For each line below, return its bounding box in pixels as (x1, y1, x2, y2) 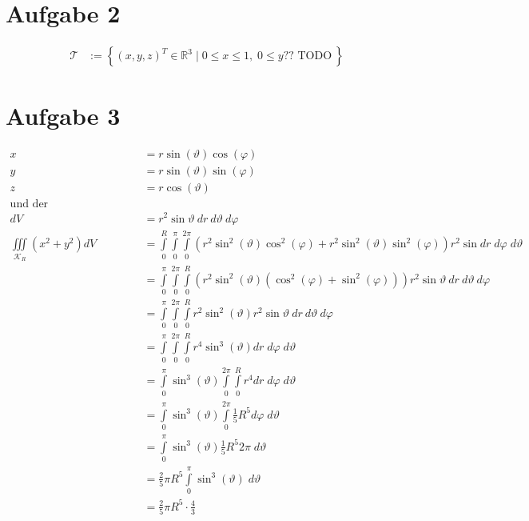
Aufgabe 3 (6, 99, 121, 132)
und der (10, 198, 49, 210)
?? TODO (283, 50, 332, 62)
